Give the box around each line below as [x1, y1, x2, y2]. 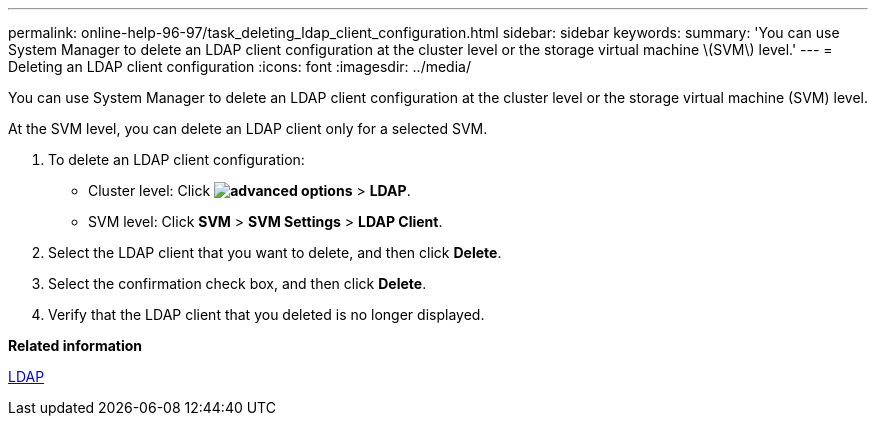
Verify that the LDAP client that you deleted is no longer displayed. [48, 306, 485, 323]
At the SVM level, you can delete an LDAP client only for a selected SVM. [8, 120, 488, 137]
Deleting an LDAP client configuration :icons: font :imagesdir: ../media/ [8, 58, 471, 75]
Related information [8, 337, 143, 354]
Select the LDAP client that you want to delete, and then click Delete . [48, 244, 502, 261]
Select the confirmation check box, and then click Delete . [48, 275, 427, 292]
